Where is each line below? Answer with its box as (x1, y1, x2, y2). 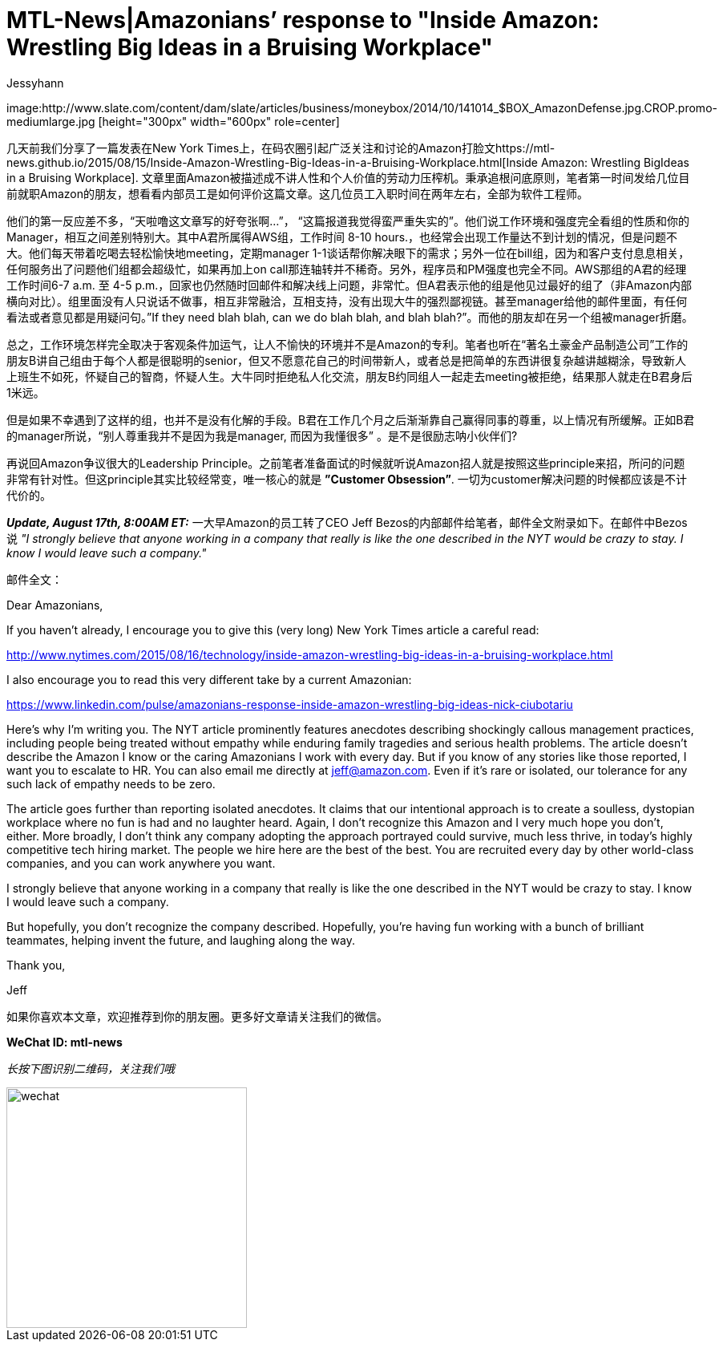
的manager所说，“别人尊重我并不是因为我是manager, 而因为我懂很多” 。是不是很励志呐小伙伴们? (6, 428, 518, 443)
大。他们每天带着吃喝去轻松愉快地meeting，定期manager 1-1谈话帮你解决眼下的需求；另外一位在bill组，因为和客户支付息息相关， (6, 245, 690, 260)
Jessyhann (6, 75, 64, 90)
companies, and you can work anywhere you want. (6, 856, 276, 870)
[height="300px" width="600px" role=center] (98, 114, 340, 128)
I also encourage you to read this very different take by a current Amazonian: (6, 672, 412, 686)
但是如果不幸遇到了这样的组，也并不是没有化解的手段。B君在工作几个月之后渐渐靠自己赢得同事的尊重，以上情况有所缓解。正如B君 (6, 412, 695, 427)
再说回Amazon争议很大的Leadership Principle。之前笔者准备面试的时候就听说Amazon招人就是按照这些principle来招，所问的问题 (6, 455, 685, 470)
